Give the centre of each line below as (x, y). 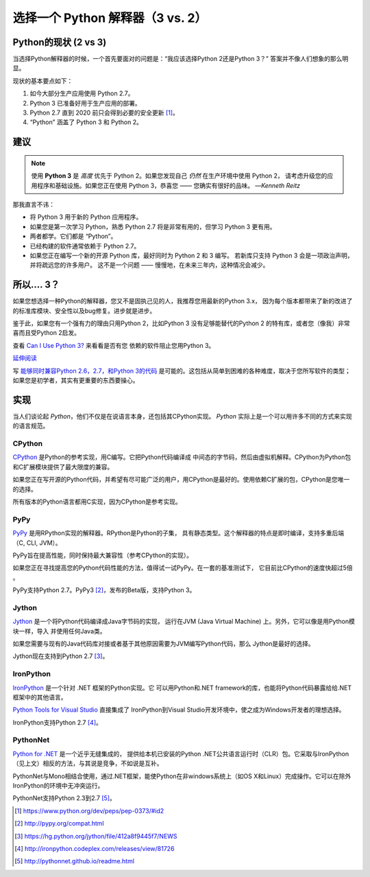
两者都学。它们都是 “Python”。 (73, 236)
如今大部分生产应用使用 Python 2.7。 (82, 93)
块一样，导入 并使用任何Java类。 (59, 631)
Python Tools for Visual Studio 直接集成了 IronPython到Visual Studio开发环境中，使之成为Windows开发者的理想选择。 (179, 710)
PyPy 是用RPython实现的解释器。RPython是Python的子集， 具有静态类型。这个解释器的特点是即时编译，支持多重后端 (178, 533)
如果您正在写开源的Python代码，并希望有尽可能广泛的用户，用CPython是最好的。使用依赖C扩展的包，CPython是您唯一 (181, 480)
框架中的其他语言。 (40, 697)
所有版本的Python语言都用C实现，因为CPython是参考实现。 (97, 502)
